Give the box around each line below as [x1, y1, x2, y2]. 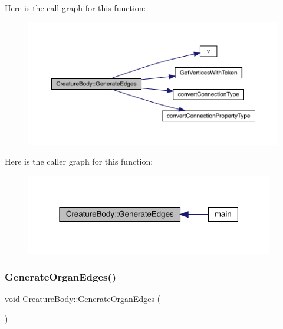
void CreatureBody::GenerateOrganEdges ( [5, 292, 161, 305]
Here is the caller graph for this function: [5, 155, 153, 167]
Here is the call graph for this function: [5, 2, 146, 14]
